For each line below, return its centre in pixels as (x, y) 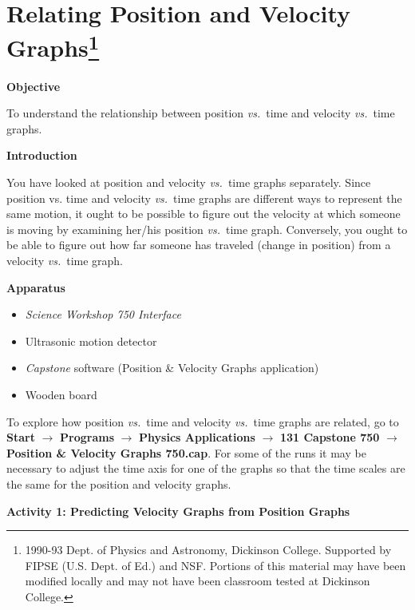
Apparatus (36, 287)
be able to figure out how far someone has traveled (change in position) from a (199, 245)
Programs (87, 437)
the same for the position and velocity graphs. (119, 483)
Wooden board (61, 394)
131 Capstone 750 (330, 437)
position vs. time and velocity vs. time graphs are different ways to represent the (204, 198)
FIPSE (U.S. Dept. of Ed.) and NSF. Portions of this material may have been (215, 565)
